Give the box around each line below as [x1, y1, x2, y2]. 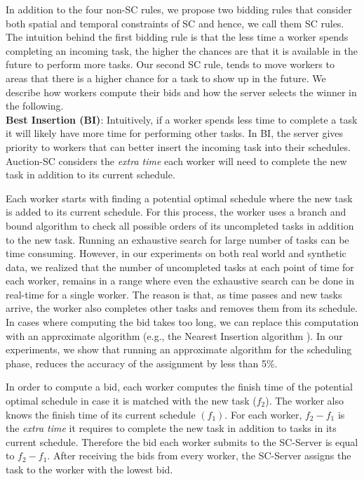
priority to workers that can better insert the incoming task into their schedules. [6, 139, 351, 154]
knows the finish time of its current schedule [6, 407, 196, 421]
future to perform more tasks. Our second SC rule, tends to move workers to [6, 57, 335, 72]
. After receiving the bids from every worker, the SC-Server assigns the [47, 448, 351, 463]
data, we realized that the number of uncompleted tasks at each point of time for [6, 259, 354, 274]
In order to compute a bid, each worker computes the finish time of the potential [6, 379, 353, 394]
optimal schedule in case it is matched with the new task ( [6, 393, 257, 408]
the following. [6, 98, 64, 113]
